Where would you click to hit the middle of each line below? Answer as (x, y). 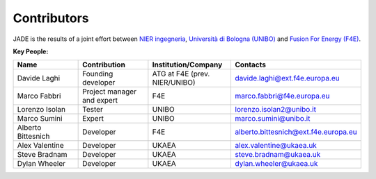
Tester (93, 110)
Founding (98, 74)
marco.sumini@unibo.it (273, 119)
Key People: (31, 51)
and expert (100, 101)
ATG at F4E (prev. (181, 74)
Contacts (250, 65)
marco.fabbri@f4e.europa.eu (282, 96)
